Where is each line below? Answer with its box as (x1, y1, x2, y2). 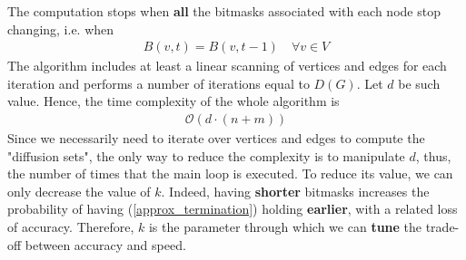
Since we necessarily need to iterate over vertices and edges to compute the (7, 129, 425, 148)
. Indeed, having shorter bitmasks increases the (161, 181, 430, 200)
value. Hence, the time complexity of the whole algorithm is (7, 91, 340, 111)
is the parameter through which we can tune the (148, 217, 422, 236)
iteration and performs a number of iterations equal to (7, 73, 310, 92)
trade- (425, 217, 460, 236)
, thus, (415, 146, 451, 165)
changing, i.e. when (7, 19, 114, 38)
